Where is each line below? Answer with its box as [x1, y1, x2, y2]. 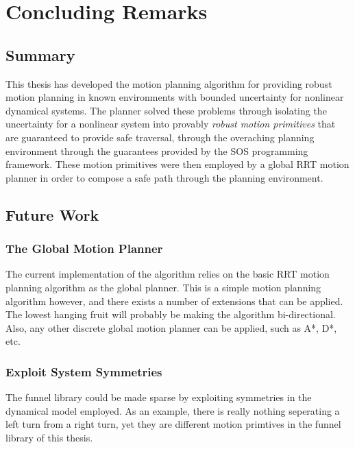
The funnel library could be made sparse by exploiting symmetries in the [5, 390, 312, 404]
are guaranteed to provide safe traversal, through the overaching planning [5, 130, 315, 144]
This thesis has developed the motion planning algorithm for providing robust [5, 76, 332, 90]
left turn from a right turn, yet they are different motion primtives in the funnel [5, 417, 341, 431]
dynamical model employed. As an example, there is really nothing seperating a [5, 403, 340, 417]
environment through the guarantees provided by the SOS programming [5, 143, 308, 158]
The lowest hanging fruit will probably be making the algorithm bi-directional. [5, 307, 336, 321]
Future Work [5, 204, 99, 225]
